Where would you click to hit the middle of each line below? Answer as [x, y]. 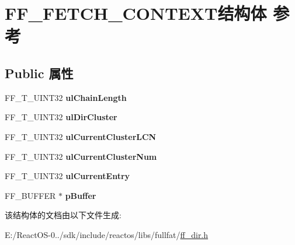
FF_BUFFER [30, 195]
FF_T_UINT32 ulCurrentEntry [67, 176]
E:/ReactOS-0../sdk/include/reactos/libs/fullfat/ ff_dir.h [107, 234]
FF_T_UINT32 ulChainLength [66, 97]
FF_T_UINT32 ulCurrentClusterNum [81, 156]
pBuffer [81, 195]
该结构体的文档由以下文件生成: [63, 215]
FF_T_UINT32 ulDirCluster [61, 117]
